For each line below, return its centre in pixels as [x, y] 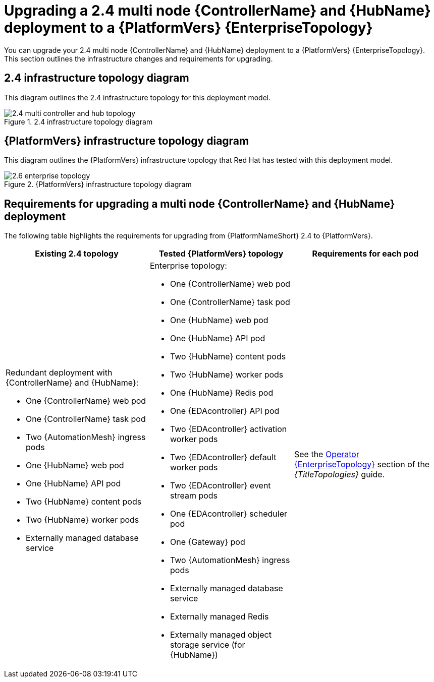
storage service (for [207, 645]
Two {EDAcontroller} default [223, 457]
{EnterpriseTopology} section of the [362, 464]
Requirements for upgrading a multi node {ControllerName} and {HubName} [200, 204]
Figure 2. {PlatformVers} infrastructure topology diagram [98, 184]
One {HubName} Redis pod [222, 393]
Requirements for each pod [365, 254]
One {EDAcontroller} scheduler [229, 514]
